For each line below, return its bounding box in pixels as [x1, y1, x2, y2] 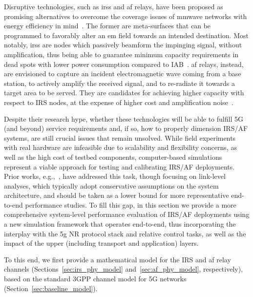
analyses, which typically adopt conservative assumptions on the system [4, 180, 219, 191]
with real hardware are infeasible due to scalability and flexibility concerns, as [4, 142, 237, 152]
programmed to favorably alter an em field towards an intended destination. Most [4, 30, 249, 40]
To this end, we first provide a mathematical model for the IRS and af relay [4, 254, 231, 264]
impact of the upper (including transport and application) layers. [4, 238, 199, 248]
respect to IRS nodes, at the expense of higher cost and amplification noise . [4, 97, 233, 107]
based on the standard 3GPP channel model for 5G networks [4, 274, 187, 284]
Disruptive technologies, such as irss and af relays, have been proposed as [4, 1, 223, 11]
